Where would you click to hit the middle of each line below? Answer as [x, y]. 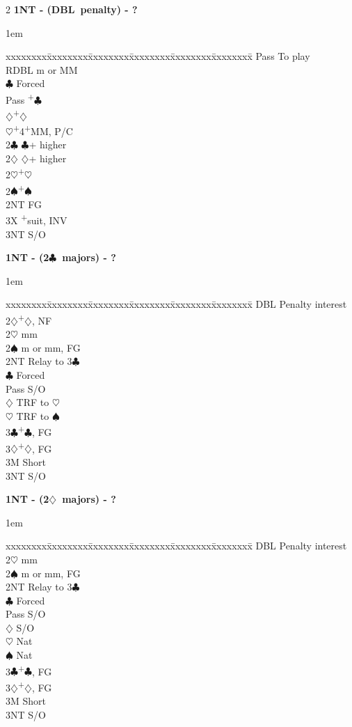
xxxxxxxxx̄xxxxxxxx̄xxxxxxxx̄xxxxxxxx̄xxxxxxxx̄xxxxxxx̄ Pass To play [158, 56]
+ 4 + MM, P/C [43, 130]
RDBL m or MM [42, 69]
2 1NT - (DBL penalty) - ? [72, 9]
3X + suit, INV [37, 219]
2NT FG [24, 204]
